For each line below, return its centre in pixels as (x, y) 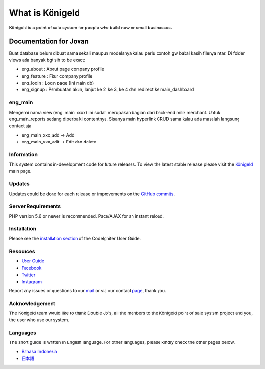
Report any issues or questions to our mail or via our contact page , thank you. (88, 290)
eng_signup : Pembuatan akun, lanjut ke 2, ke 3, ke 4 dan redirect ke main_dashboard (108, 90)
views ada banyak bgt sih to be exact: (47, 60)
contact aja (20, 126)
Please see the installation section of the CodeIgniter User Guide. (75, 239)
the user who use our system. (39, 320)
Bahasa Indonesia (39, 351)
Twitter (28, 275)
